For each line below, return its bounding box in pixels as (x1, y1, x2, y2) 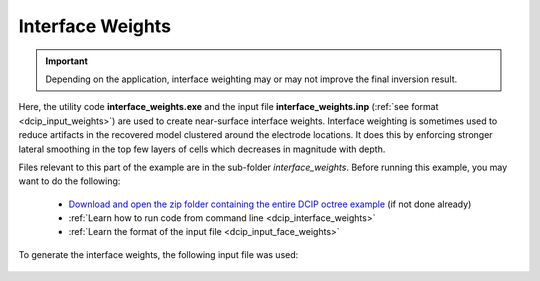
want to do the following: (18, 175, 121, 187)
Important (45, 55, 89, 67)
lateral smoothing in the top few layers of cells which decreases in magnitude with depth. (18, 143, 386, 155)
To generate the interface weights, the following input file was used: (18, 248, 299, 260)
